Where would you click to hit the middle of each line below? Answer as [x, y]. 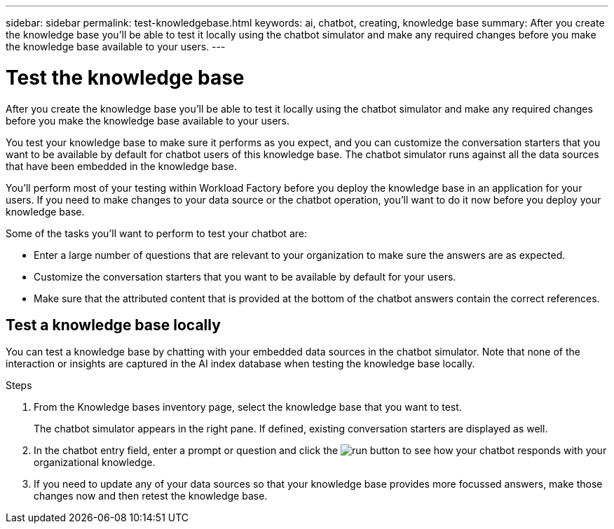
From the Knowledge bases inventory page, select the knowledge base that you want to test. [248, 407]
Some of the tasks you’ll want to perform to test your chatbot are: [156, 233]
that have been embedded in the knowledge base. [122, 166]
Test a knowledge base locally [113, 325]
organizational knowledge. [95, 463]
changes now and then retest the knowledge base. [151, 496]
